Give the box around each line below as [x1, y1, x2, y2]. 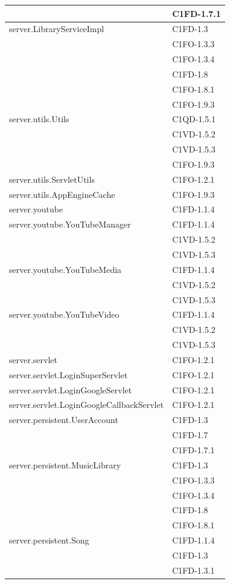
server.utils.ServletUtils [9, 172, 95, 185]
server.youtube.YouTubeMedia [9, 263, 122, 275]
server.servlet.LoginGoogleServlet [9, 383, 132, 396]
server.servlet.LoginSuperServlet [9, 368, 128, 381]
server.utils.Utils [9, 113, 69, 125]
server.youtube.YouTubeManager [9, 218, 131, 231]
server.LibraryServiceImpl [9, 22, 104, 35]
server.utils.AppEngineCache [9, 188, 115, 200]
